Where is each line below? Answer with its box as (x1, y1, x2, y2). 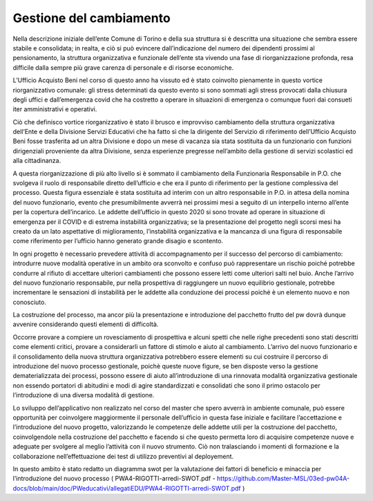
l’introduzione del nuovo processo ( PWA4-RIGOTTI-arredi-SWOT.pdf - (12, 474, 216, 483)
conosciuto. (12, 298, 46, 306)
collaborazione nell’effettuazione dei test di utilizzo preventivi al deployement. (12, 452, 234, 460)
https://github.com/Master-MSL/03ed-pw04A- (216, 474, 350, 483)
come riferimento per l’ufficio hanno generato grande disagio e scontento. (12, 237, 224, 245)
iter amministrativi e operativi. (12, 105, 97, 113)
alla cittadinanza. (12, 156, 61, 165)
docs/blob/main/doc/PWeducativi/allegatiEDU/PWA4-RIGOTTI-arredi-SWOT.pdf (12, 484, 241, 492)
